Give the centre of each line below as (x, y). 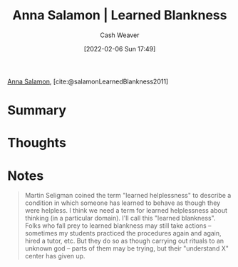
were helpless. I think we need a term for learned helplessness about (126, 211)
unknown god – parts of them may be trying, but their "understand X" (127, 248)
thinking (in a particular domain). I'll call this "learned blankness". (120, 218)
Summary (37, 110)
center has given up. (55, 256)
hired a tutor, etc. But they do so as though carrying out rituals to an (124, 241)
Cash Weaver (120, 35)
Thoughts (37, 143)
